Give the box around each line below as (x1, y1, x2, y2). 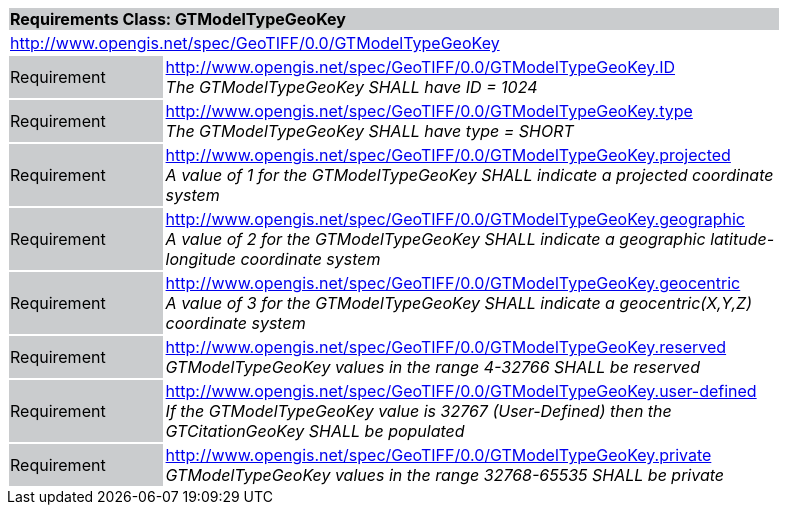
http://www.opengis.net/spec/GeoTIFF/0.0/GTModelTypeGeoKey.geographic (165, 209, 745, 229)
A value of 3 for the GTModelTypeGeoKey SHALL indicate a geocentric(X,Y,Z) (165, 293, 752, 313)
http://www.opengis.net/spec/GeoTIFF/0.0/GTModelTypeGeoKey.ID (165, 57, 675, 77)
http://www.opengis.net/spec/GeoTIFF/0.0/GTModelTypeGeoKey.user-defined (165, 381, 757, 401)
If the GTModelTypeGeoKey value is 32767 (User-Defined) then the (165, 401, 672, 421)
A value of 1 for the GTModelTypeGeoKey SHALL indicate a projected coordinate (165, 165, 774, 185)
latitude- (710, 229, 775, 249)
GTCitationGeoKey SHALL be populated (165, 421, 465, 441)
